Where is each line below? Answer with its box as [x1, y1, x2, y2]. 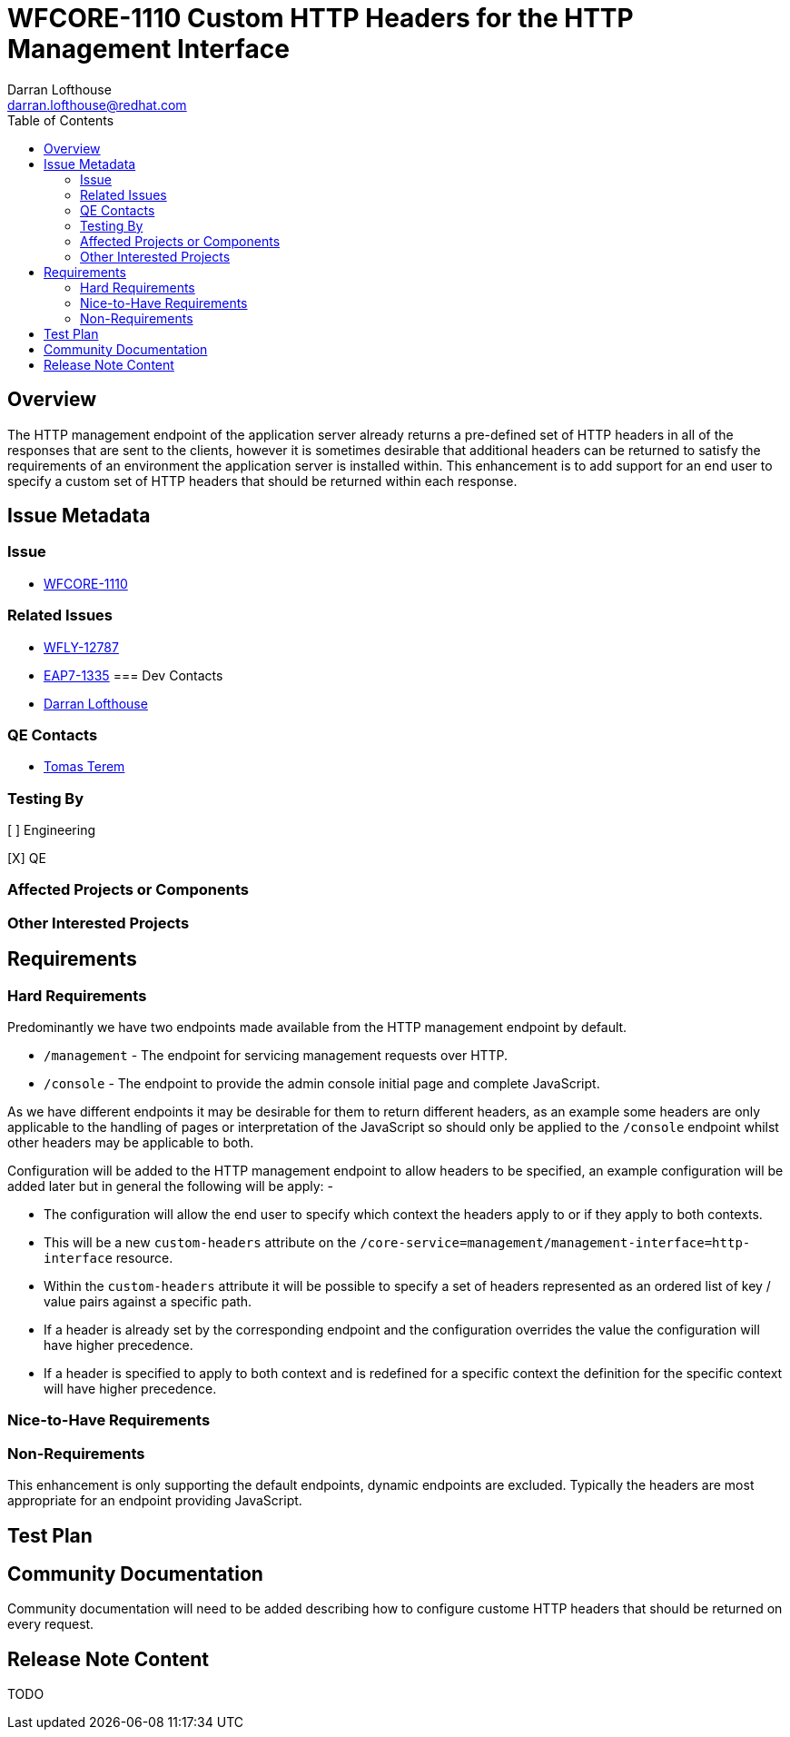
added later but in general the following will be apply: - [7, 1178, 334, 1195]
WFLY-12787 [44, 639, 119, 655]
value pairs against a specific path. [44, 1294, 252, 1310]
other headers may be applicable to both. [7, 1135, 254, 1151]
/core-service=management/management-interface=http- [360, 1236, 751, 1251]
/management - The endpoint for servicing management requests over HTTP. [44, 1047, 509, 1064]
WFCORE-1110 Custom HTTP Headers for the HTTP [7, 3, 634, 34]
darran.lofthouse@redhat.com [7, 96, 187, 113]
